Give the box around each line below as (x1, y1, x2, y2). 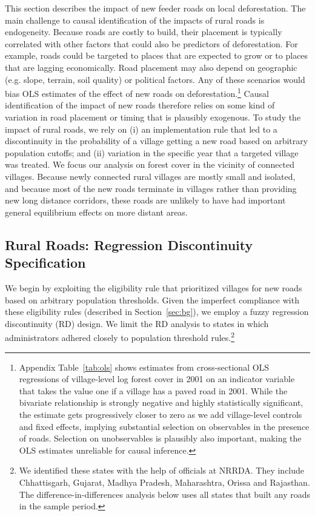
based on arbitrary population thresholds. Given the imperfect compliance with (5, 293, 299, 306)
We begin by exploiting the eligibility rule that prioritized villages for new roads (5, 281, 302, 294)
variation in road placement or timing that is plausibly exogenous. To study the (5, 111, 301, 123)
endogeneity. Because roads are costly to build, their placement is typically (5, 25, 282, 38)
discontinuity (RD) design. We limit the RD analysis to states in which (5, 317, 269, 329)
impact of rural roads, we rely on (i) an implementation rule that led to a (5, 122, 277, 135)
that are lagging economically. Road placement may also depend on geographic (5, 61, 297, 73)
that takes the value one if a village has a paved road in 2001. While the (19, 384, 288, 397)
